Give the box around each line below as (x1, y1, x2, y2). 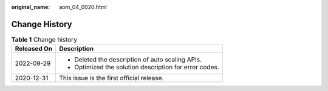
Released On (15, 45, 53, 53)
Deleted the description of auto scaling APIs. (74, 55, 202, 64)
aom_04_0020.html (59, 4, 108, 10)
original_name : (11, 4, 50, 10)
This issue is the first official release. (59, 74, 164, 83)
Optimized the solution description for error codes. (74, 63, 220, 72)
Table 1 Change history (11, 36, 77, 44)
